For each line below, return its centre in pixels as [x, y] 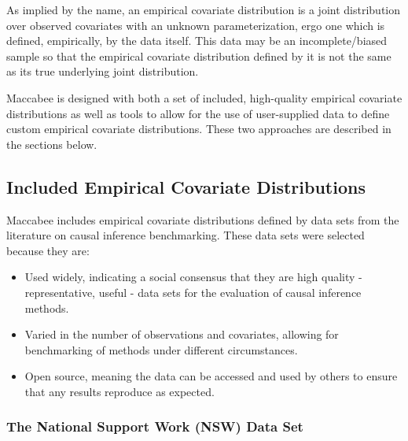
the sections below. [52, 144]
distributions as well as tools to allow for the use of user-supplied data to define [198, 113]
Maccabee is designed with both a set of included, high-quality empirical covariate [204, 97]
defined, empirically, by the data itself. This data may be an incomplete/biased [197, 41]
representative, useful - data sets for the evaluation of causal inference [193, 292]
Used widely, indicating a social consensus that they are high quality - [193, 277]
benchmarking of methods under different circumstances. [161, 349]
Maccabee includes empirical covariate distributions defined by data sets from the [203, 219]
